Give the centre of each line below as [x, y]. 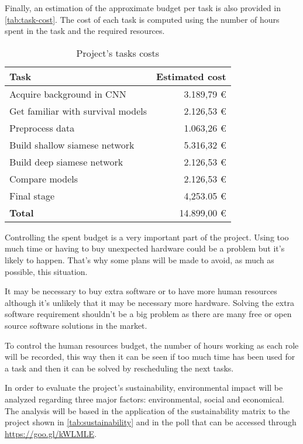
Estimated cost [191, 76]
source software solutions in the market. [76, 325]
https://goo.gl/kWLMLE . [51, 433]
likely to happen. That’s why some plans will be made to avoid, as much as [140, 259]
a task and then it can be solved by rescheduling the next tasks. [119, 368]
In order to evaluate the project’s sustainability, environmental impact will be [144, 388]
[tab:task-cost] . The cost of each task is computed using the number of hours [142, 19]
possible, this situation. [46, 271]
